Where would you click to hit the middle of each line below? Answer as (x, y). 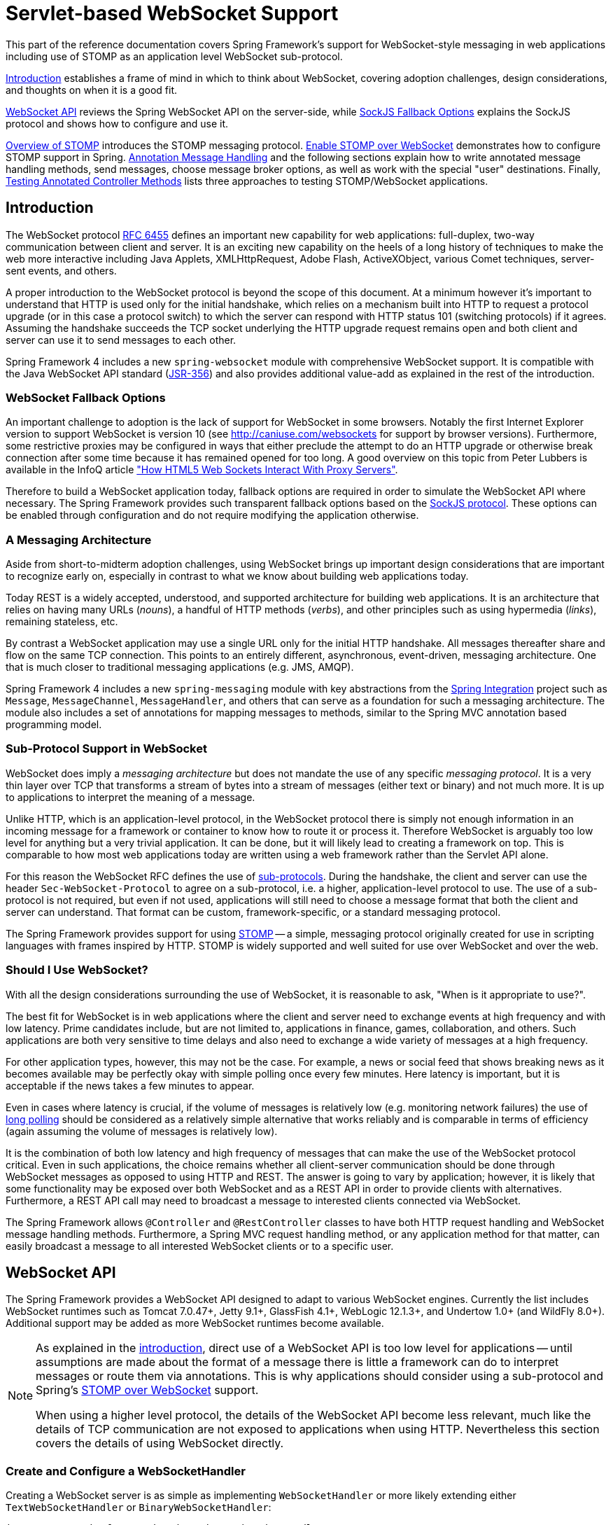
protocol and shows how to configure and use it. (117, 123)
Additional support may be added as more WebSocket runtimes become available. (195, 1323)
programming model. (54, 725)
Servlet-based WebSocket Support (172, 13)
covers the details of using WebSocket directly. (160, 1443)
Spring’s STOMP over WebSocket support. (147, 1390)
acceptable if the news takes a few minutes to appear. (130, 1085)
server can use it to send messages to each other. (121, 340)
